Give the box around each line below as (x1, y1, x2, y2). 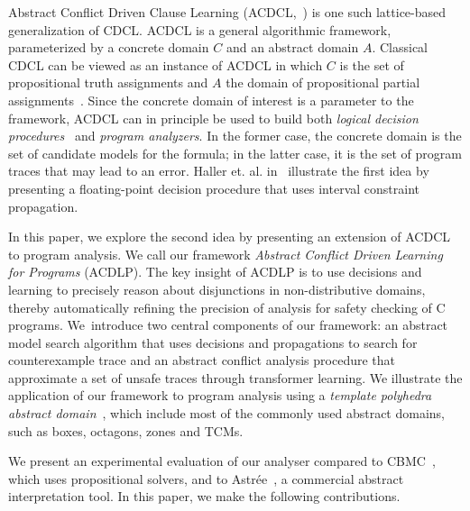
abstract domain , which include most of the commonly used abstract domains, (8, 404, 445, 423)
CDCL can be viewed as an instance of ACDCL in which (8, 55, 323, 74)
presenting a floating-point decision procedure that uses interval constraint (8, 178, 419, 197)
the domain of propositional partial (226, 73, 420, 92)
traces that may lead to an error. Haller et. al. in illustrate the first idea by (8, 161, 429, 180)
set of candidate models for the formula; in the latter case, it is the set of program (8, 143, 462, 162)
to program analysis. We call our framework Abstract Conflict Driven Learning (8, 244, 443, 263)
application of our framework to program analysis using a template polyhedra (8, 386, 432, 405)
